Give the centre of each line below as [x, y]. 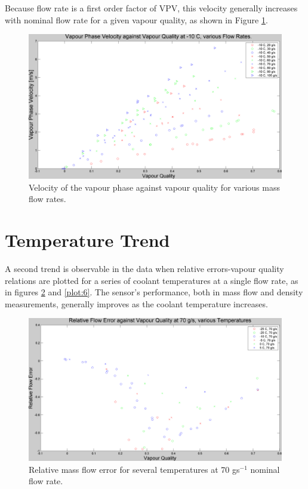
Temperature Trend [87, 239]
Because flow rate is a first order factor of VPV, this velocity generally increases [151, 8]
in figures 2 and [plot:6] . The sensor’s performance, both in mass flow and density [154, 292]
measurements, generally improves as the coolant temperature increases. [136, 303]
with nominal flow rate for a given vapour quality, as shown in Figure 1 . [136, 19]
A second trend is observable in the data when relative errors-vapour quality [144, 268]
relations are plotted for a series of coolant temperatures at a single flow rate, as [152, 280]
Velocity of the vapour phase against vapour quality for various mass [154, 187]
